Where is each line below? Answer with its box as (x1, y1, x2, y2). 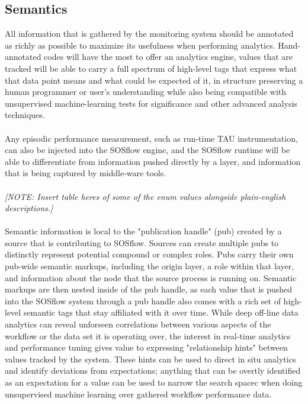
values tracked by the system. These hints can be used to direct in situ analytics (5, 352, 296, 365)
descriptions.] (5, 202, 53, 214)
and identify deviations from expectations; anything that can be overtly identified (5, 364, 301, 377)
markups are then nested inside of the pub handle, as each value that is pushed (5, 283, 293, 295)
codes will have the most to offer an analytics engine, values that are (44, 50, 293, 63)
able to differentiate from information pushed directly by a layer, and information (5, 155, 301, 167)
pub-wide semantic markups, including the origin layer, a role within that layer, (5, 260, 294, 272)
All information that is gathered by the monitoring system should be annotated (5, 27, 294, 40)
